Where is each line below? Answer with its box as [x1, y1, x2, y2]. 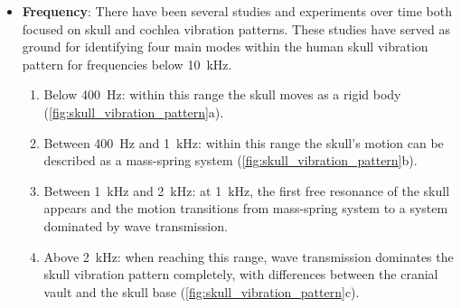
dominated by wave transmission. [43, 216, 228, 235]
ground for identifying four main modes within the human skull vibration [22, 37, 428, 56]
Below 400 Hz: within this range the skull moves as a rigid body [43, 85, 401, 104]
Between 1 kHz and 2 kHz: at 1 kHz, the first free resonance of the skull [43, 181, 450, 200]
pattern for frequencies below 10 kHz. [22, 54, 232, 73]
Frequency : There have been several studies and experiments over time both [22, 2, 452, 20]
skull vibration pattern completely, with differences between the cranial [43, 265, 438, 284]
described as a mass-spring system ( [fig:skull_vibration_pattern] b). [43, 151, 418, 170]
